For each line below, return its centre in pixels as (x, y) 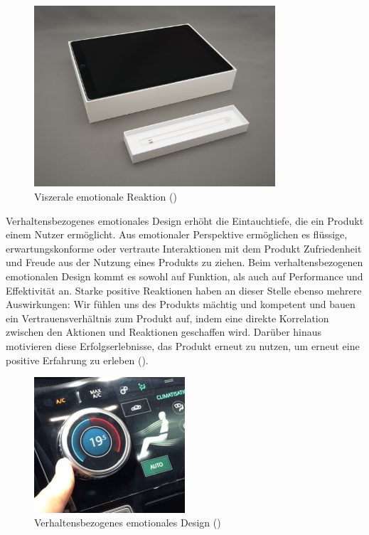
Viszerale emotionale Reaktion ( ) (106, 196)
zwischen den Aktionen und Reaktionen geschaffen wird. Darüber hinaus (164, 332)
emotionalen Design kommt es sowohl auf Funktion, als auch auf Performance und (184, 276)
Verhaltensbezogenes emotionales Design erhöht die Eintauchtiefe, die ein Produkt (185, 220)
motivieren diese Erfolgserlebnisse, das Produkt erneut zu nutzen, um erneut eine (183, 345)
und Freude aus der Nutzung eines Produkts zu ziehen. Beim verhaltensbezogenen (184, 262)
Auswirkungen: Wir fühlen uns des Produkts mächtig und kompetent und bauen (181, 304)
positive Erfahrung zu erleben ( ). (77, 360)
